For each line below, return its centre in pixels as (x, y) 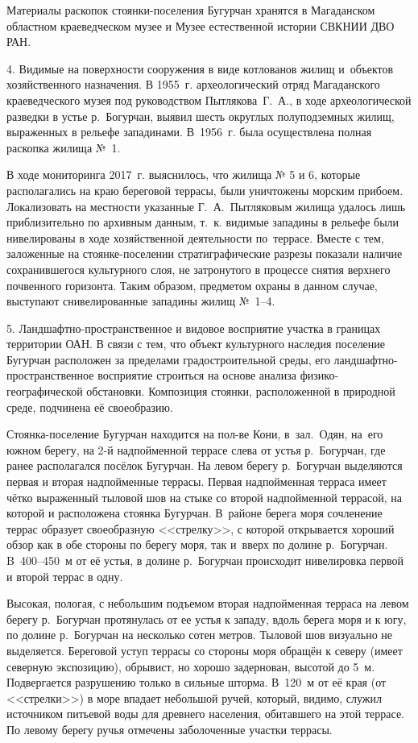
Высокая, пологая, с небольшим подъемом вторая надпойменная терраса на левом (208, 603)
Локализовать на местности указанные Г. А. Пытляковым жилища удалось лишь (206, 206)
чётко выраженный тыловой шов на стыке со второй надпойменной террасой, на (205, 497)
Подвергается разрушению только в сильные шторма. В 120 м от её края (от (197, 682)
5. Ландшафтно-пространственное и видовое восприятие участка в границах (194, 328)
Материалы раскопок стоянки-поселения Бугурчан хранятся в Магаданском (191, 10)
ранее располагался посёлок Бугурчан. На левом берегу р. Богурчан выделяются (205, 465)
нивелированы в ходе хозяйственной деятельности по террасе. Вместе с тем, (195, 237)
